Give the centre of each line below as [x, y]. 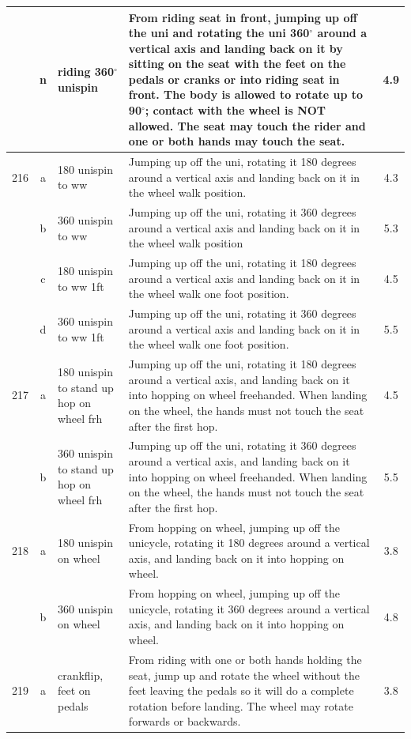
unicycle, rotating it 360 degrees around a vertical [249, 608]
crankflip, [80, 675]
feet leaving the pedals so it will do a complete [241, 690]
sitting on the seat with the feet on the [237, 64]
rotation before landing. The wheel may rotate [241, 705]
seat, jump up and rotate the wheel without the [244, 675]
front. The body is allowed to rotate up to [246, 94]
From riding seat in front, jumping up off [243, 17]
